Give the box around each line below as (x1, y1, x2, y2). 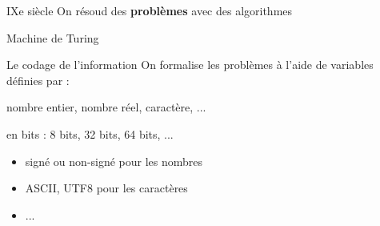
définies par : (6, 71, 70, 88)
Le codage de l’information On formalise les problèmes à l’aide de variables (6, 56, 374, 73)
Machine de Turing (6, 29, 99, 46)
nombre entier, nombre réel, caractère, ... (6, 99, 206, 115)
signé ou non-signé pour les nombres (25, 152, 203, 169)
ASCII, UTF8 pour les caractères (25, 180, 188, 196)
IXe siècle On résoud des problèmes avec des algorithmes (6, 2, 293, 18)
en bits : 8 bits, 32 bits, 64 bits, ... (6, 125, 174, 142)
